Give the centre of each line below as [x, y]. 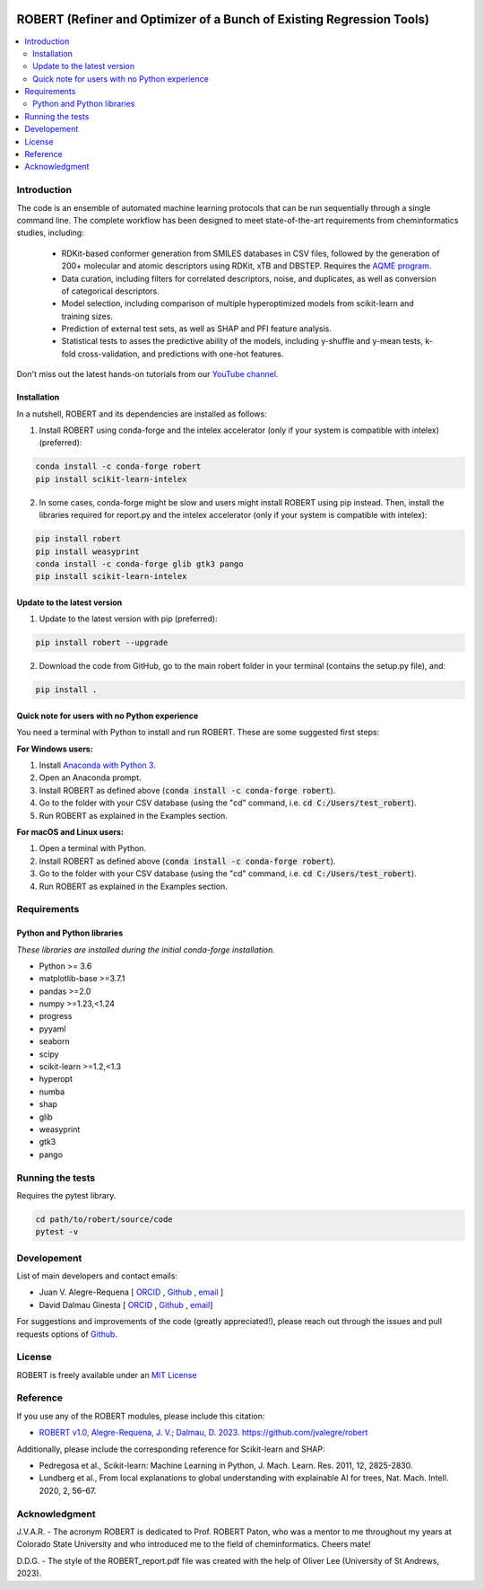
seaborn [55, 1041]
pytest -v [57, 1232]
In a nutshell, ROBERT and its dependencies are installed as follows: [142, 414]
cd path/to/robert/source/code [104, 1219]
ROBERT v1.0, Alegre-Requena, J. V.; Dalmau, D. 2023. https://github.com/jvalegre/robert [203, 1433]
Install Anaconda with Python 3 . [97, 765]
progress [56, 1016]
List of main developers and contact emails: [97, 1276]
